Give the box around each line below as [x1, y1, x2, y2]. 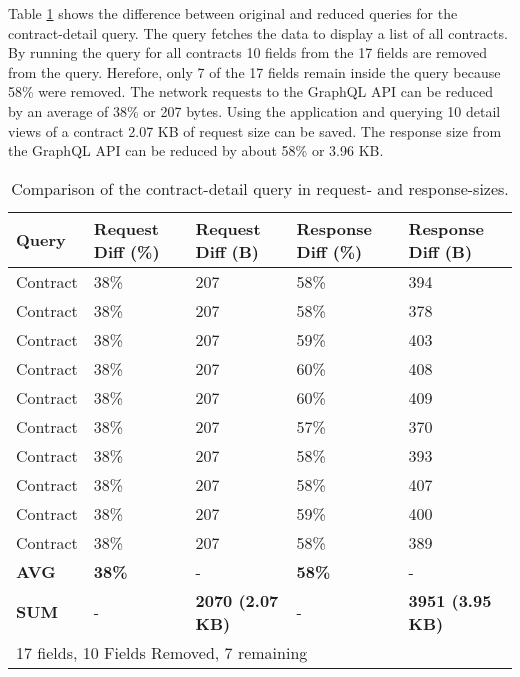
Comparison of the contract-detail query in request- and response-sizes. [11, 176, 509, 200]
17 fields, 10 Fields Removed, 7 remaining [16, 640, 308, 664]
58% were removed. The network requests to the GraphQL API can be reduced [8, 81, 494, 102]
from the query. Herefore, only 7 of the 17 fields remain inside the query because [8, 61, 501, 82]
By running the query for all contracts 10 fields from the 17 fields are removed [8, 42, 488, 63]
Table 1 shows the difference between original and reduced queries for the [8, 3, 458, 23]
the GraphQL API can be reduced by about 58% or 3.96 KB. [8, 140, 384, 161]
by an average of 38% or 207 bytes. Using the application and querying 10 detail [8, 100, 501, 121]
